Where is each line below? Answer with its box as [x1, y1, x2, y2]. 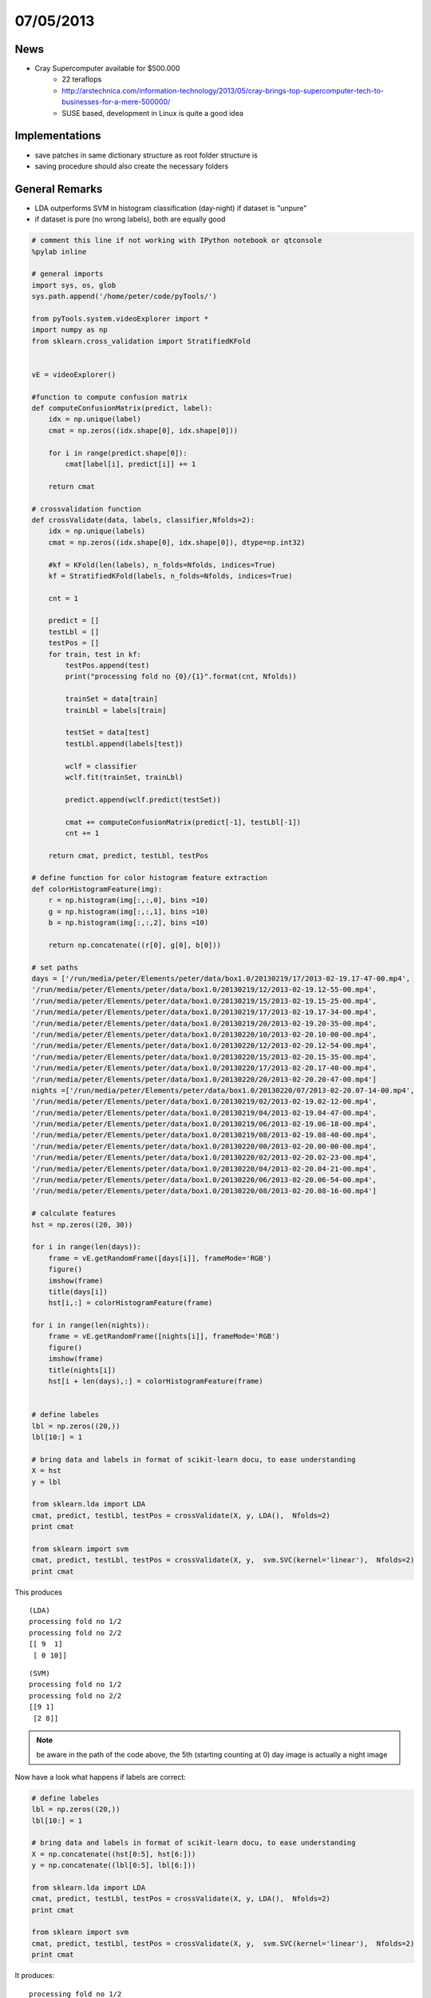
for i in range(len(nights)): [31, 1321, 150, 1330]
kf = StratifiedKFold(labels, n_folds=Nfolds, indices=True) [48, 571, 293, 580]
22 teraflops [61, 74, 102, 84]
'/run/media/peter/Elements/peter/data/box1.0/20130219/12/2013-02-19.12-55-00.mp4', [31, 985, 377, 994]
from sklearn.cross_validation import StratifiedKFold [31, 336, 251, 345]
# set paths [31, 963, 79, 972]
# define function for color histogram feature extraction [31, 874, 267, 882]
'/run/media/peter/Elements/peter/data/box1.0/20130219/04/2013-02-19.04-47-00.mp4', [31, 1108, 377, 1117]
